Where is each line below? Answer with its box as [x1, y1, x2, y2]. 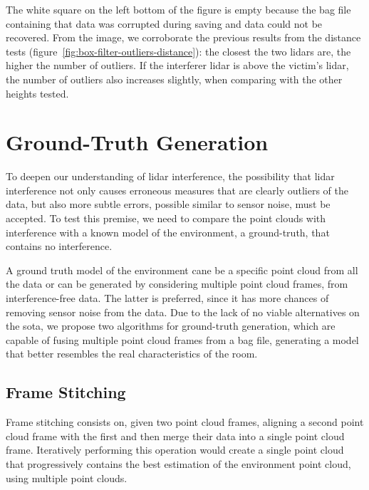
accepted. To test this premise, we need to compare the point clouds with [6, 211, 326, 226]
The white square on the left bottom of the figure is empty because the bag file [6, 2, 351, 16]
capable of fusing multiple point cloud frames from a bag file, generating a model [6, 332, 359, 347]
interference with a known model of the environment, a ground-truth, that [6, 224, 330, 239]
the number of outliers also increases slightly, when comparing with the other [6, 71, 343, 86]
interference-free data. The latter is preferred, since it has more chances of [6, 291, 329, 306]
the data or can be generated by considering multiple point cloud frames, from [6, 276, 348, 291]
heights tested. [6, 85, 69, 100]
